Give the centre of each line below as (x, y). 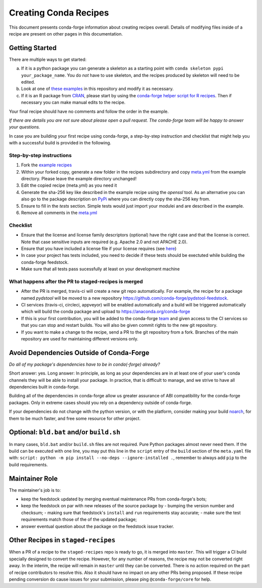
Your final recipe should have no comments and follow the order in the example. (89, 111)
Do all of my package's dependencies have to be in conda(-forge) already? (84, 364)
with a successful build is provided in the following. (60, 143)
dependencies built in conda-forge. (44, 387)
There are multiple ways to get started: (48, 59)
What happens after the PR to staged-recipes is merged (76, 281)
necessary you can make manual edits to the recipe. (73, 103)
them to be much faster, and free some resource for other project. (75, 418)
